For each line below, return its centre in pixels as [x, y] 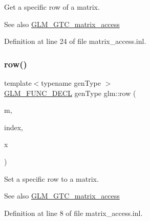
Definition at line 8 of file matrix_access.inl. [73, 213]
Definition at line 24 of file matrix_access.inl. [75, 41]
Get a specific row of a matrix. [52, 7]
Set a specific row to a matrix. [51, 178]
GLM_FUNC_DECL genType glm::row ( [70, 93]
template [18, 83]
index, [14, 127]
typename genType [71, 83]
